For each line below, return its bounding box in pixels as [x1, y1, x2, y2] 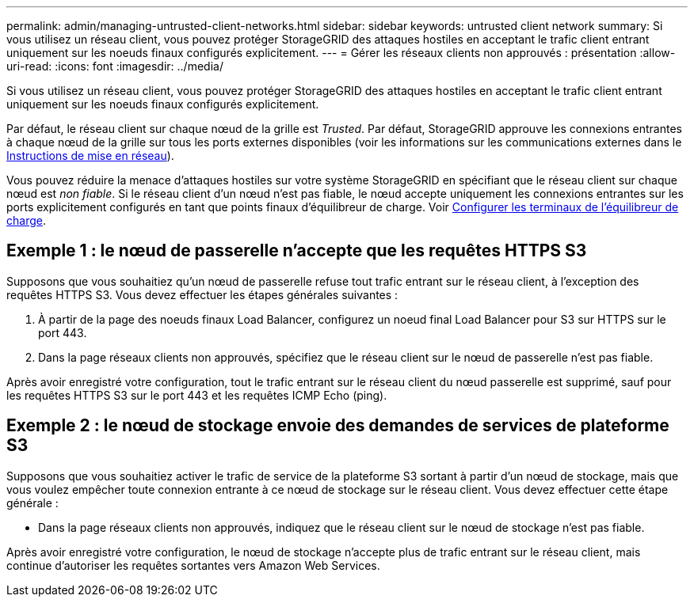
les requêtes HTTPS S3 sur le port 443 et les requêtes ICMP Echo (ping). [6, 388, 387, 402]
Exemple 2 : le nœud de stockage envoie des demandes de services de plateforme [6, 415, 669, 436]
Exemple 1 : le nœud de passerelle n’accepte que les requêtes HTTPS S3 [6, 241, 587, 261]
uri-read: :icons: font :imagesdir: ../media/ [6, 59, 223, 73]
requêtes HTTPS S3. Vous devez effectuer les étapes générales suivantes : [6, 287, 398, 301]
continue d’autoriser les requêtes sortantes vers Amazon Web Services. [6, 558, 380, 572]
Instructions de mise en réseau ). [6, 149, 174, 162]
